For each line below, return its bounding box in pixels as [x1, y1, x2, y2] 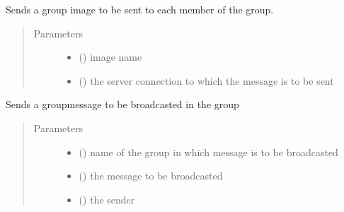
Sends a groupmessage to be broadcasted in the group [6, 97, 239, 112]
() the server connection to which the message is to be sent [79, 73, 334, 88]
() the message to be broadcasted [79, 168, 223, 183]
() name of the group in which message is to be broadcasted [79, 144, 338, 159]
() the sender [79, 192, 135, 206]
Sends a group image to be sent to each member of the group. [6, 2, 274, 16]
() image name [79, 49, 142, 64]
